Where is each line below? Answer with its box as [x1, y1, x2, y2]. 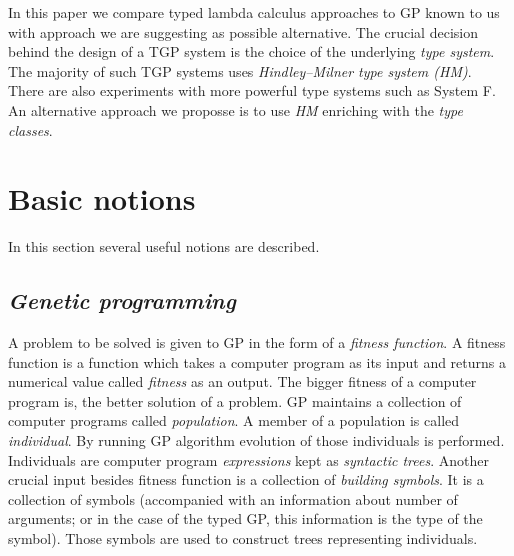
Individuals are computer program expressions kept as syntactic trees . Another [8, 449, 489, 470]
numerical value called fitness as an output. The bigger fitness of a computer [8, 371, 477, 392]
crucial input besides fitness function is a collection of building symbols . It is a [8, 469, 484, 490]
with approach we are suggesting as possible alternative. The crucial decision [8, 21, 478, 42]
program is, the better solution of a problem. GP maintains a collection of [8, 390, 462, 411]
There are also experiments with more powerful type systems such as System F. [8, 80, 496, 101]
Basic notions [8, 178, 196, 219]
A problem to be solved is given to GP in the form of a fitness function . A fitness [8, 332, 506, 353]
